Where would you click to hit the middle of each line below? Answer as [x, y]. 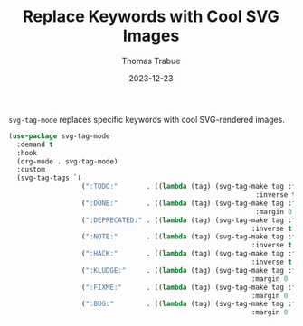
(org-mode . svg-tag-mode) [67, 161]
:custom [31, 170]
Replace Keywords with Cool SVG [151, 17]
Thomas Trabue [151, 61]
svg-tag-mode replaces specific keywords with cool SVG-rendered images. [147, 119]
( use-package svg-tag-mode [59, 136]
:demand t [35, 144]
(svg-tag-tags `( [49, 178]
